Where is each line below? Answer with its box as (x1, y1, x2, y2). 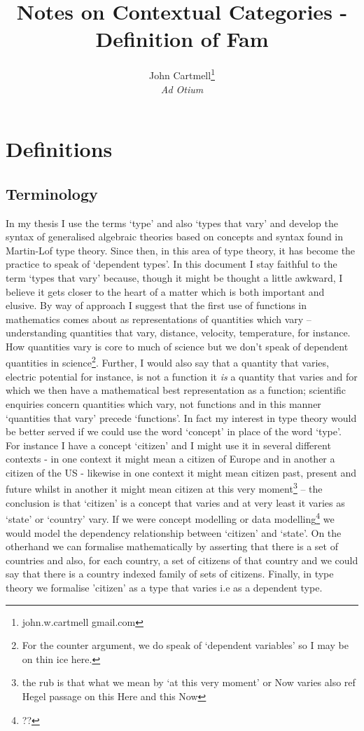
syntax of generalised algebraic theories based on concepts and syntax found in (6, 229, 344, 244)
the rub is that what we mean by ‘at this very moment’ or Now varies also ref (22, 675, 356, 690)
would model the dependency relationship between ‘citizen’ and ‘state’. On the (6, 525, 342, 540)
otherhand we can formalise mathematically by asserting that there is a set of (6, 539, 338, 554)
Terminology (6, 182, 98, 204)
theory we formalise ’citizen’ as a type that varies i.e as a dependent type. (6, 580, 323, 594)
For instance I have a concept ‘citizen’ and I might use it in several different (6, 437, 331, 452)
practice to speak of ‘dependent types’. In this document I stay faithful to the (6, 257, 337, 271)
